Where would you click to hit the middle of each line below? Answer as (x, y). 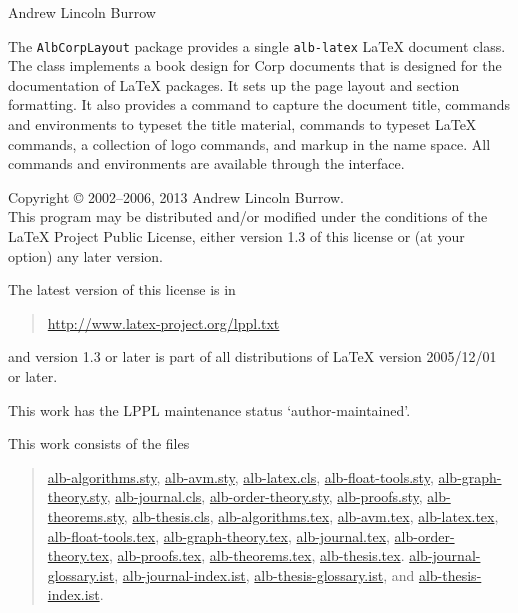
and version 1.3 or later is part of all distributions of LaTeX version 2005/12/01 (252, 356)
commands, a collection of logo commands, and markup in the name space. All (249, 143)
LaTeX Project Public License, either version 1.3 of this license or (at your (236, 236)
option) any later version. (85, 255)
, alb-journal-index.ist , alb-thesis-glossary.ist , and (264, 574)
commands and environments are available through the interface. (206, 163)
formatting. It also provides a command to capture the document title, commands (259, 104)
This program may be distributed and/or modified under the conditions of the (248, 216)
